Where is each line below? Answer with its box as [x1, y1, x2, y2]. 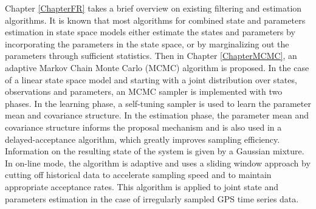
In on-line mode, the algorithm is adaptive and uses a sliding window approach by [5, 156, 311, 169]
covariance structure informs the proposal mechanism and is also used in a [5, 120, 282, 133]
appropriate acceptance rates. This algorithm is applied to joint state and [5, 180, 279, 193]
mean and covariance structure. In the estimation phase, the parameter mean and [5, 109, 309, 122]
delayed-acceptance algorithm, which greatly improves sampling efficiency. [5, 132, 280, 145]
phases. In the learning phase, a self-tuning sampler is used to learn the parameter [5, 97, 311, 109]
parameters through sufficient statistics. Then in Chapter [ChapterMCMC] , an [5, 49, 297, 62]
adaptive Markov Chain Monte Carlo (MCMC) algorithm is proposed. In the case [5, 61, 309, 74]
